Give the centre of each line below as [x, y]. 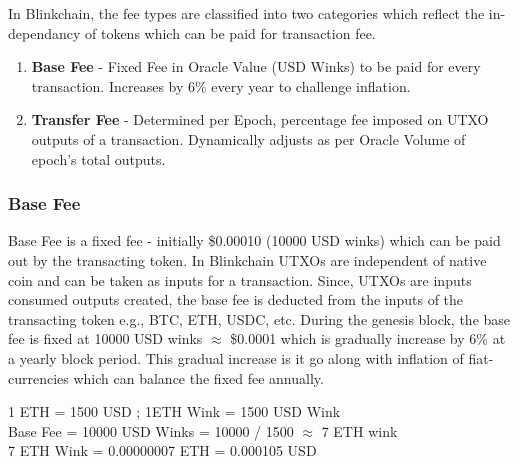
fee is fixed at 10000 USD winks [105, 338]
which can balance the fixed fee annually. [198, 377]
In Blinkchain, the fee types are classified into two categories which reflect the [246, 13]
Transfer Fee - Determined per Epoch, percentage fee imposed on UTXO [260, 119]
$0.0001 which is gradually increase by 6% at [368, 338]
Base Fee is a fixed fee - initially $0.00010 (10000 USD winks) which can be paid [254, 240]
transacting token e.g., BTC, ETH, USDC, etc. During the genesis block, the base [259, 318]
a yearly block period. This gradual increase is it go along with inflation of [236, 357]
